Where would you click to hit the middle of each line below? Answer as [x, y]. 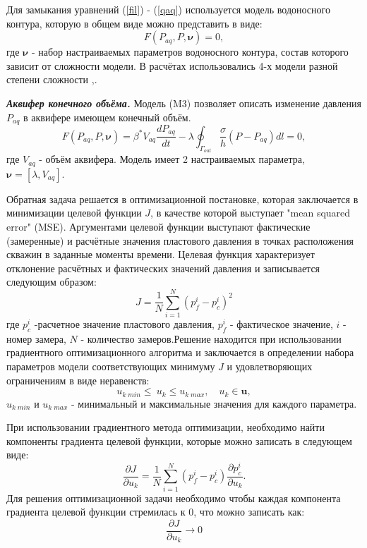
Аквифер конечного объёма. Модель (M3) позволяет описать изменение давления [184, 103]
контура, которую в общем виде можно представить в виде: [134, 23]
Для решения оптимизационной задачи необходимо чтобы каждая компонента [174, 498]
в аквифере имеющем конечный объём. [107, 117]
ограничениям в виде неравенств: [78, 380]
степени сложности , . [52, 79]
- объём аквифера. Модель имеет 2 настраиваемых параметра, [172, 159]
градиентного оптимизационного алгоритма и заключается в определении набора [180, 352]
